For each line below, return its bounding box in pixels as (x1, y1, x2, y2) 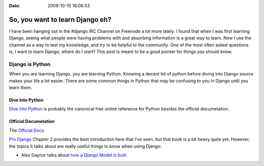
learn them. (9, 85, 32, 90)
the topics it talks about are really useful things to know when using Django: (9, 143, 162, 149)
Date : (9, 3, 21, 8)
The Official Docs (9, 127, 44, 133)
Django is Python (9, 61, 51, 68)
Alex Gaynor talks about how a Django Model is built (21, 152, 127, 158)
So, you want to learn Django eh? (9, 15, 112, 24)
